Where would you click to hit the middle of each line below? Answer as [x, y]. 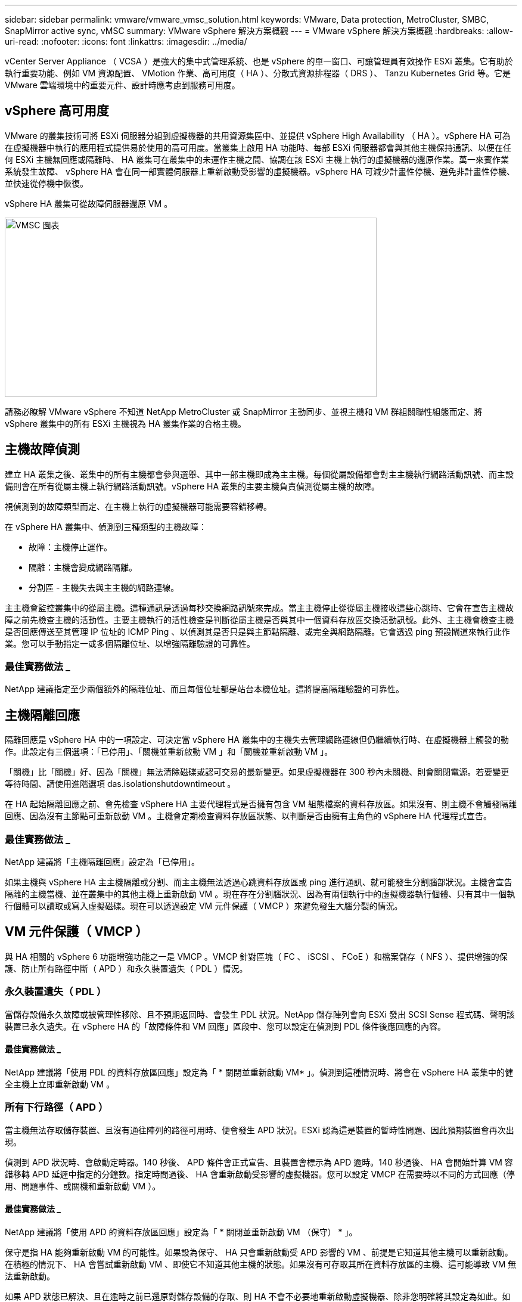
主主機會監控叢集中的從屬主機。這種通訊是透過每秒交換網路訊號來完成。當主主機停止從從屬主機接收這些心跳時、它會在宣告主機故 [259, 607]
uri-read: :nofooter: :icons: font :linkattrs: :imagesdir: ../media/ [126, 41]
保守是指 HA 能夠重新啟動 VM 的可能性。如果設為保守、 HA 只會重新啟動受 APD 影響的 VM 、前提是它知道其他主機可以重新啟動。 [259, 1252]
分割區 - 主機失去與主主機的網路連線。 [104, 587]
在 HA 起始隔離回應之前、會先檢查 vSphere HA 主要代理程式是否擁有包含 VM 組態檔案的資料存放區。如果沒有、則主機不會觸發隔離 [261, 804]
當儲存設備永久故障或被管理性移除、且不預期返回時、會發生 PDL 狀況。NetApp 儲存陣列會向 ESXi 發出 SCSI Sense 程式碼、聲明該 [260, 1014]
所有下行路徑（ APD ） [57, 1107]
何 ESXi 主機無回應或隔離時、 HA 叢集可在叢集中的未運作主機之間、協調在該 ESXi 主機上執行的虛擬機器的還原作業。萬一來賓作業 [257, 159]
